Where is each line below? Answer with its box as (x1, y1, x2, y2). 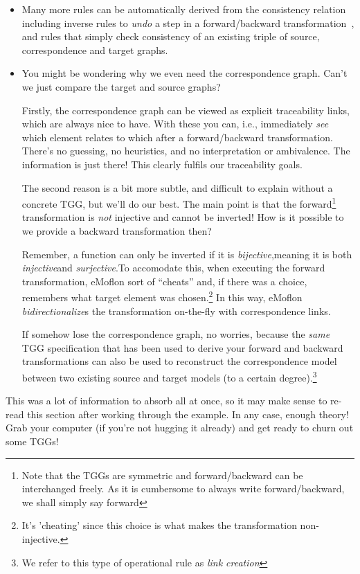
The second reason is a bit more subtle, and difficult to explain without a (21, 180, 333, 195)
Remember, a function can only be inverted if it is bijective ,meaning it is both (21, 246, 352, 261)
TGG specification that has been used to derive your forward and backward (21, 340, 343, 355)
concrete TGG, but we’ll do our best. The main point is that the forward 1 (21, 195, 336, 210)
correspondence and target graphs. (21, 42, 168, 57)
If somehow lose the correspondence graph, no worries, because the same (21, 327, 330, 341)
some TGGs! (6, 434, 59, 448)
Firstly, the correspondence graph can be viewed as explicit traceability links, (21, 102, 350, 117)
